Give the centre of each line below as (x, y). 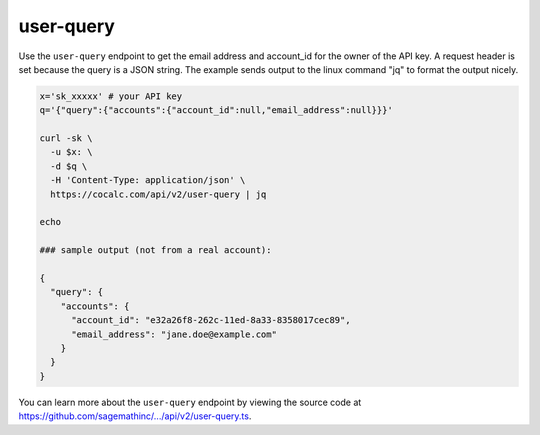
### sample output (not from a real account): (155, 250)
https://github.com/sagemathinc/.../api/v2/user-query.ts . (135, 416)
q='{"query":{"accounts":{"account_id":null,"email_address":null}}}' (216, 110)
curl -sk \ (66, 138)
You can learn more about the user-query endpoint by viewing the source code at (190, 402)
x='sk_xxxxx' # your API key (111, 96)
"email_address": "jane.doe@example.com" (174, 334)
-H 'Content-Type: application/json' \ (148, 180)
